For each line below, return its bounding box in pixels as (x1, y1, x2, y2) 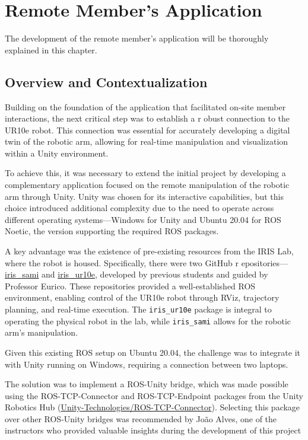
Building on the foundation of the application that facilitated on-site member (5, 100, 286, 113)
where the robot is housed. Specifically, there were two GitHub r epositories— (5, 256, 288, 269)
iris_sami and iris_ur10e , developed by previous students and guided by (5, 268, 268, 280)
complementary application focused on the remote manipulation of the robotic (5, 178, 290, 191)
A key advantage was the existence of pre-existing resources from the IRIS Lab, (5, 245, 294, 257)
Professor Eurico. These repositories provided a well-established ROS (5, 279, 256, 292)
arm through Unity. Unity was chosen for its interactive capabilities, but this (5, 190, 284, 202)
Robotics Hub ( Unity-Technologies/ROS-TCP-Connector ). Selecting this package (5, 401, 300, 413)
